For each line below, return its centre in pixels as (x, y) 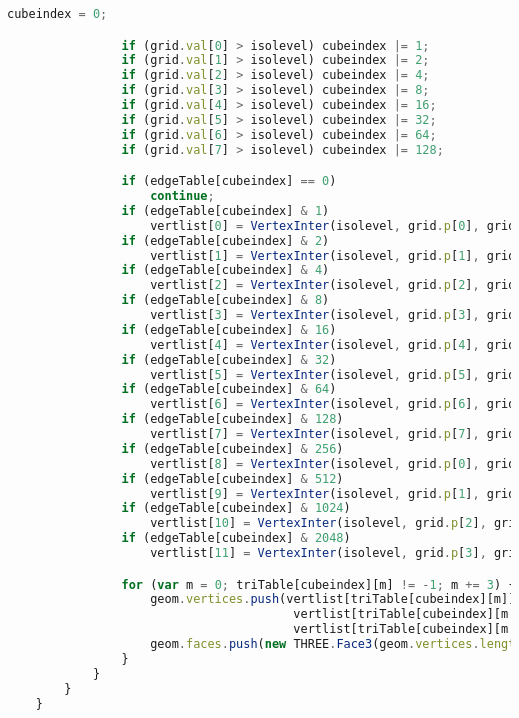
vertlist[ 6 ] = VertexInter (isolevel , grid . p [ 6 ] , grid (333, 404)
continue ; (182, 196)
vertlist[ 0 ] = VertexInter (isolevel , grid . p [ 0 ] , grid (333, 225)
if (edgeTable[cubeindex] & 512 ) (232, 478)
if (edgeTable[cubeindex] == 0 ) (229, 181)
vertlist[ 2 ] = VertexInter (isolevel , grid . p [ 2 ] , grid (333, 285)
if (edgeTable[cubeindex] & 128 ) (232, 419)
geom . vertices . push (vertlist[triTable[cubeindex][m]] (333, 599)
